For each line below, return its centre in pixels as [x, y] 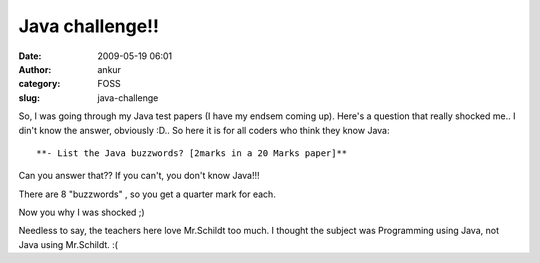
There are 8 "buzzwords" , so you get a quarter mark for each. [147, 194]
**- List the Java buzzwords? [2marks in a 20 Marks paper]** [192, 153]
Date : [30, 56]
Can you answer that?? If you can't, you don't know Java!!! [139, 176]
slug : [29, 97]
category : [39, 84]
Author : [35, 69]
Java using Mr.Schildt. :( [68, 244]
